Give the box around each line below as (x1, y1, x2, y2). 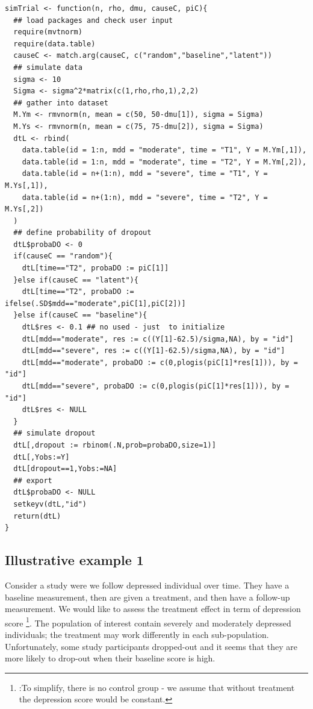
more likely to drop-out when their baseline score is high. (5, 652, 215, 664)
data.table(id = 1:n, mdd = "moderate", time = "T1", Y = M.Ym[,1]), (22, 146, 307, 155)
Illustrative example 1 (5, 551, 144, 569)
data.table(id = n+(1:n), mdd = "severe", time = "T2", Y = (22, 193, 268, 202)
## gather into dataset (13, 98, 108, 107)
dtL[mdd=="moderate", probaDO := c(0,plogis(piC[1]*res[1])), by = (22, 358, 298, 367)
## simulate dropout (13, 429, 96, 438)
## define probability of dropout (13, 228, 152, 237)
